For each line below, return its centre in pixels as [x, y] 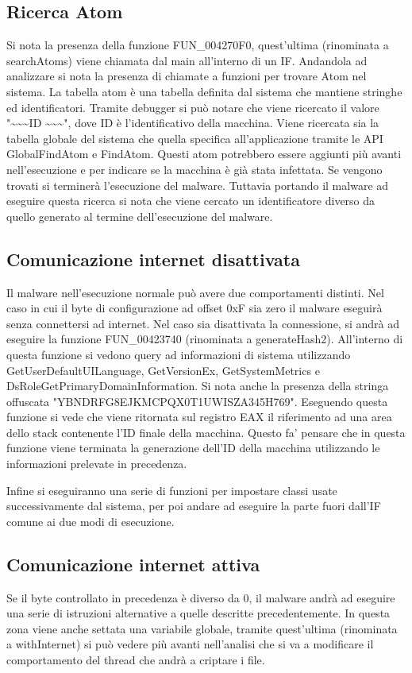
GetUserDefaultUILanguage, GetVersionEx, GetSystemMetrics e [163, 370]
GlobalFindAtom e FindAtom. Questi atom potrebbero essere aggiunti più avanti [204, 154]
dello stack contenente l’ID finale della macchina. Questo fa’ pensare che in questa [206, 432]
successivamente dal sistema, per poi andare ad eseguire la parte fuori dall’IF [194, 506]
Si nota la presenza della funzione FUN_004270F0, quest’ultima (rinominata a [198, 45]
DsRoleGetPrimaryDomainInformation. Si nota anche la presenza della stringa [198, 386]
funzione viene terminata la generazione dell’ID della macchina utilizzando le [193, 448]
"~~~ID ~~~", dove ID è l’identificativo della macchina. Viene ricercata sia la [193, 123]
